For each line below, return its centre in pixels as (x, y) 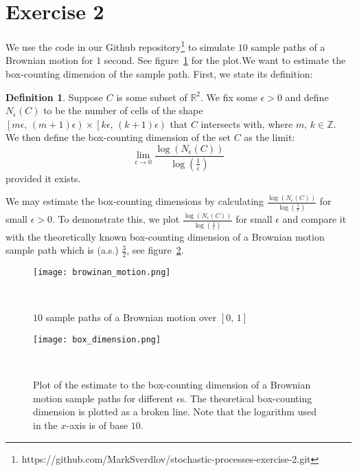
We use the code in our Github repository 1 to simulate (120, 46)
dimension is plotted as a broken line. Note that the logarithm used (175, 412)
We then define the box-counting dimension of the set (118, 137)
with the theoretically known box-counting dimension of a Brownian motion (165, 236)
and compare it (314, 219)
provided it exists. (43, 178)
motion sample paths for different (103, 398)
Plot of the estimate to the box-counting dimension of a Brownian (172, 385)
